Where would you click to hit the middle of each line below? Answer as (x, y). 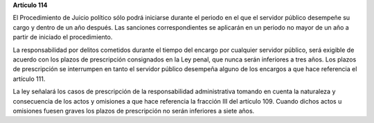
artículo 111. (29, 79)
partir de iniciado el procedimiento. (63, 37)
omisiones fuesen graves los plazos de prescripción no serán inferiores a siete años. (134, 111)
